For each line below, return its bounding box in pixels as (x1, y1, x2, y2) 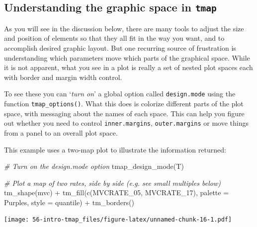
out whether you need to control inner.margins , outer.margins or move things (4, 118, 249, 128)
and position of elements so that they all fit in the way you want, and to (4, 33, 225, 43)
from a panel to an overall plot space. (4, 127, 118, 138)
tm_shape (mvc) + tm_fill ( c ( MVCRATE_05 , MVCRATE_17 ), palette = (4, 187, 229, 198)
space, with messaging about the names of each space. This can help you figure (4, 108, 245, 118)
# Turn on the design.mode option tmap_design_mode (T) (4, 161, 184, 171)
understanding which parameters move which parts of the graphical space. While (4, 52, 250, 63)
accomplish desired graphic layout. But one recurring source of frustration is (4, 42, 236, 53)
